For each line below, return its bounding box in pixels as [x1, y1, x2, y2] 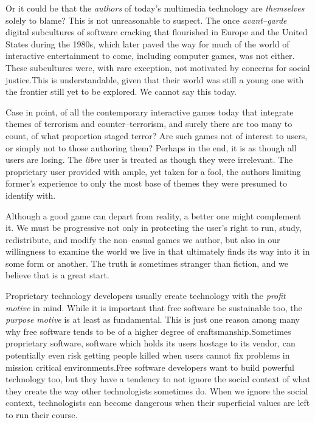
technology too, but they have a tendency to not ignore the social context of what [5, 373, 311, 385]
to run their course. [5, 408, 78, 421]
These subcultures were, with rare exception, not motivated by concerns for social [5, 61, 310, 74]
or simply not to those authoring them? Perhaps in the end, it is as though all [5, 141, 297, 154]
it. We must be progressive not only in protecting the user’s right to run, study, [5, 221, 302, 234]
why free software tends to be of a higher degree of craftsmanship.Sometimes [5, 325, 291, 337]
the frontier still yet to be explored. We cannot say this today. [5, 85, 237, 98]
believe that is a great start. [5, 269, 109, 281]
